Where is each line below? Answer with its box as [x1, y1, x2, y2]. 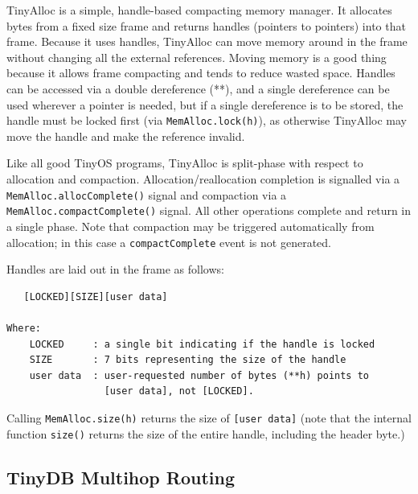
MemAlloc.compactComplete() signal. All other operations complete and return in [6, 202, 412, 219]
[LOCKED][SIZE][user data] [23, 290, 168, 303]
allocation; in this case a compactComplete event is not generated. [6, 233, 331, 250]
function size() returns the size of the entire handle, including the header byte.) [6, 425, 405, 442]
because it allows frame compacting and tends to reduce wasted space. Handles [6, 64, 395, 81]
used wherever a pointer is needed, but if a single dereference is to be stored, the [6, 96, 404, 113]
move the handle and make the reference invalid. [6, 127, 245, 144]
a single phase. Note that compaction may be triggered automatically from [6, 217, 375, 234]
